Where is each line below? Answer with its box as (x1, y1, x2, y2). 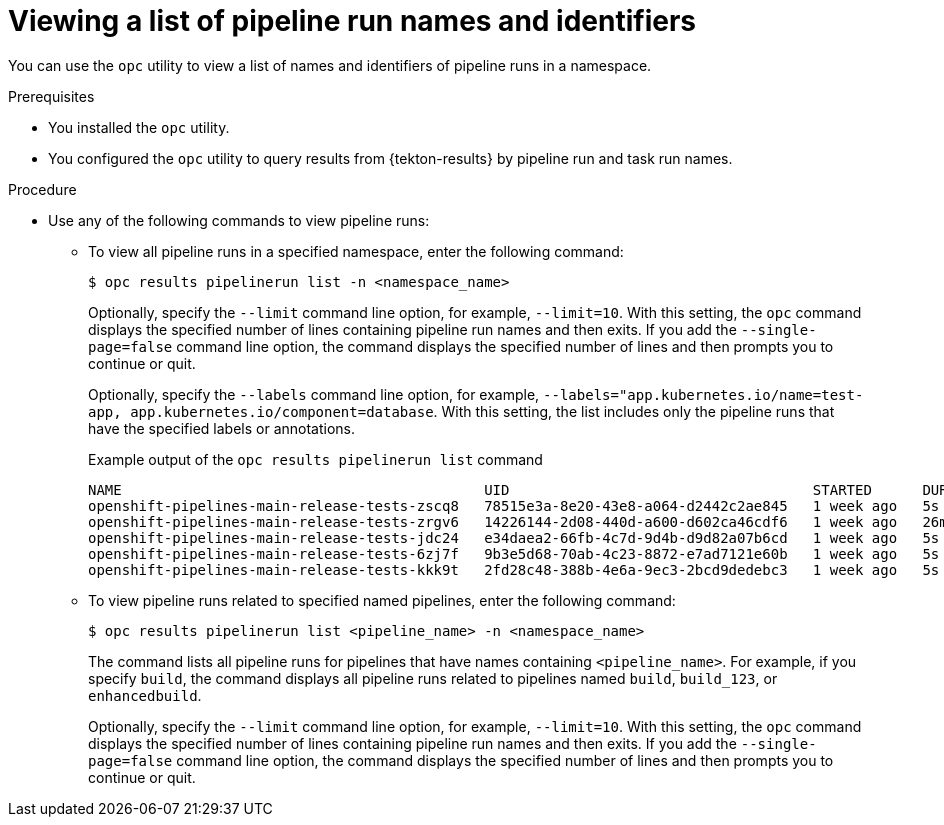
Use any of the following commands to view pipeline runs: (48, 211, 430, 229)
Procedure (8, 180, 77, 198)
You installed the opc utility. (48, 118, 230, 136)
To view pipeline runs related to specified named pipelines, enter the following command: (88, 591, 676, 609)
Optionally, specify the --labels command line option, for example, (88, 385, 540, 403)
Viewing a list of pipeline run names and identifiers (8, 4, 697, 38)
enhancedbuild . (88, 686, 202, 704)
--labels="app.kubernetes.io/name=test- (543, 386, 864, 403)
